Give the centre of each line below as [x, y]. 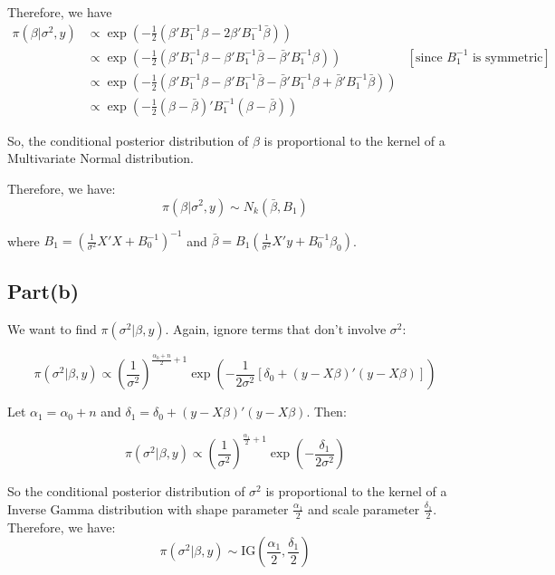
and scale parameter [364, 508]
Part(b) [43, 291]
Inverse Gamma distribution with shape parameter [148, 508]
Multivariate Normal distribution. [100, 158]
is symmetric [507, 57]
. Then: [326, 412]
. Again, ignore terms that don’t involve [276, 329]
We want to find [52, 329]
